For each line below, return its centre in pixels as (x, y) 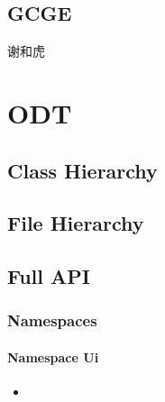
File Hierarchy (76, 223)
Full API (49, 276)
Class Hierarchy (82, 170)
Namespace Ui (53, 356)
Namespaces (52, 320)
